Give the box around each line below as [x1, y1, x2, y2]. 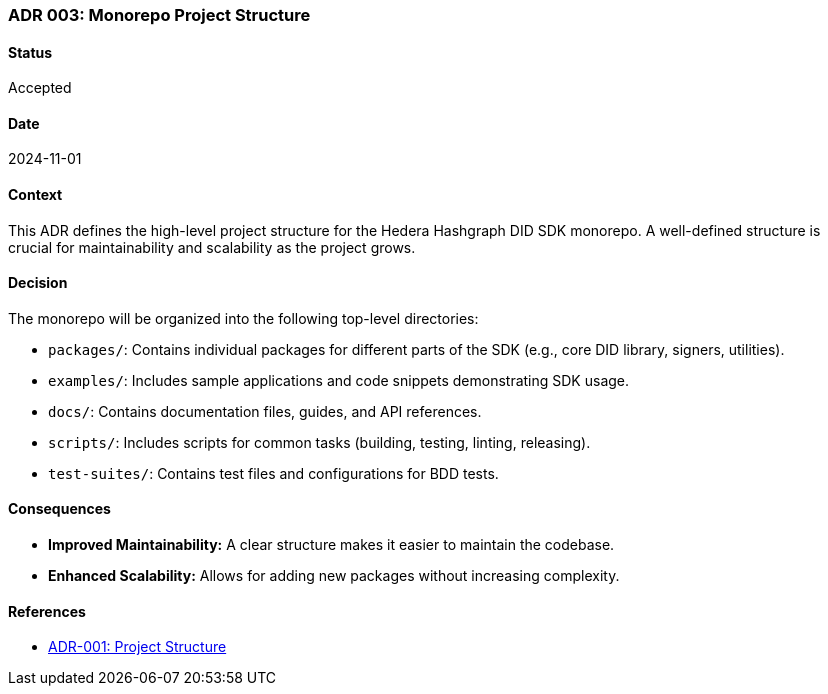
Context [8, 186, 63, 204]
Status [8, 43, 53, 61]
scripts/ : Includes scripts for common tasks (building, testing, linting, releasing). [48, 433, 591, 451]
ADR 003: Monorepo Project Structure [8, 5, 311, 25]
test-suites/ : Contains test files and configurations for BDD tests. [48, 464, 499, 482]
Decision [8, 274, 68, 292]
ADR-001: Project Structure [48, 638, 227, 656]
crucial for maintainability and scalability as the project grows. [8, 238, 416, 256]
